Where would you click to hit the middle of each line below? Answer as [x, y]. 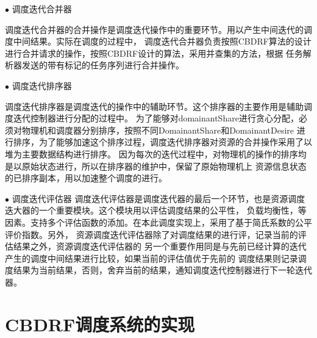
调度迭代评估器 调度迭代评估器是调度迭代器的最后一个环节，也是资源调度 [158, 198]
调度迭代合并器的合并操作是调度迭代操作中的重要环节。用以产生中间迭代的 [154, 29]
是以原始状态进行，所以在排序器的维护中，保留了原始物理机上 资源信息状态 [156, 166]
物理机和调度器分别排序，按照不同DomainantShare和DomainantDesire [158, 130]
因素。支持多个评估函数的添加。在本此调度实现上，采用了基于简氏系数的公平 [158, 222]
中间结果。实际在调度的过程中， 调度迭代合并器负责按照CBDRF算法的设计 [162, 41]
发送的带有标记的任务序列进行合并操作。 [103, 65]
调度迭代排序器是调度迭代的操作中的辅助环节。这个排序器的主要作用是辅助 [154, 106]
